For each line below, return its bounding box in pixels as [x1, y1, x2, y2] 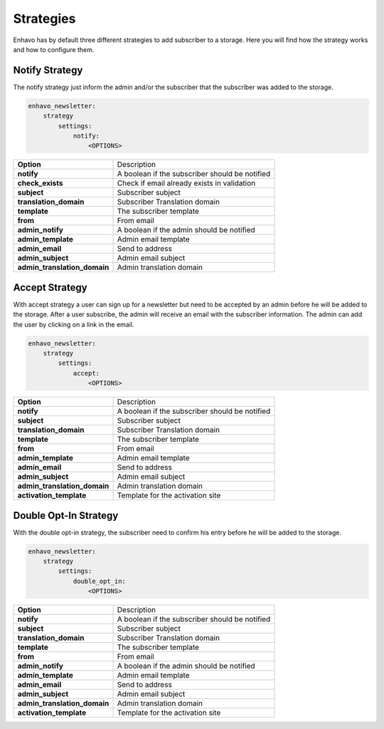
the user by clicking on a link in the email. [13, 320, 134, 329]
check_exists [17, 178, 63, 188]
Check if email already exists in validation [117, 178, 256, 188]
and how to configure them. [13, 45, 95, 53]
